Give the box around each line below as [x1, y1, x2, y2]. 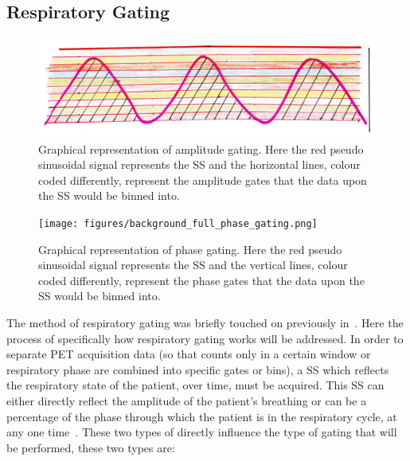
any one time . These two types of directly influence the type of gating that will [6, 424, 397, 440]
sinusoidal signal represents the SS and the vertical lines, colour [38, 256, 348, 273]
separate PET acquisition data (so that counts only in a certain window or [6, 346, 371, 362]
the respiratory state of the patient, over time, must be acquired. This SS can [6, 377, 385, 393]
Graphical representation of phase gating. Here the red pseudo [38, 240, 342, 257]
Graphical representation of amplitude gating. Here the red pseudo [38, 140, 364, 157]
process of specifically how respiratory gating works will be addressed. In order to [6, 330, 404, 346]
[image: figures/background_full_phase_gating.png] [38, 218, 318, 230]
